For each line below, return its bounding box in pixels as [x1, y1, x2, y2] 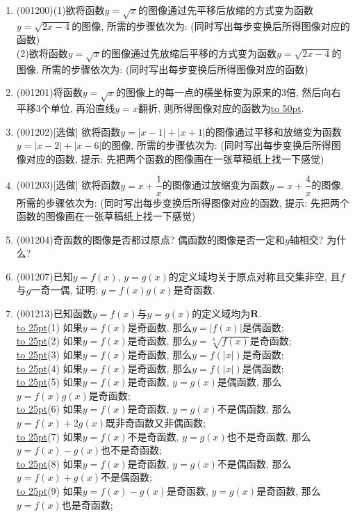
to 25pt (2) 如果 [16, 333, 83, 348]
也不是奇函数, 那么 [226, 429, 311, 443]
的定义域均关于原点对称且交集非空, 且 [168, 269, 340, 283]
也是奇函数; [61, 497, 113, 511]
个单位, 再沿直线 [40, 101, 115, 116]
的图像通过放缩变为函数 [162, 177, 270, 192]
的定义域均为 [192, 306, 251, 321]
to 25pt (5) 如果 [16, 374, 83, 389]
